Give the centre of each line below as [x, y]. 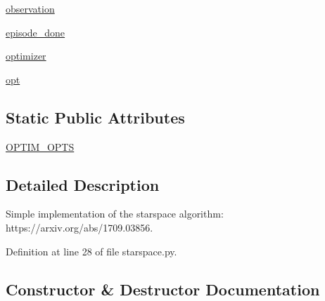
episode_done [36, 32]
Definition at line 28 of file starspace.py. [91, 251]
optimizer [26, 56]
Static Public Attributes [95, 117]
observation [30, 8]
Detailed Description [83, 184]
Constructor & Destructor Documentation [163, 289]
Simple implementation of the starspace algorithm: [115, 214]
